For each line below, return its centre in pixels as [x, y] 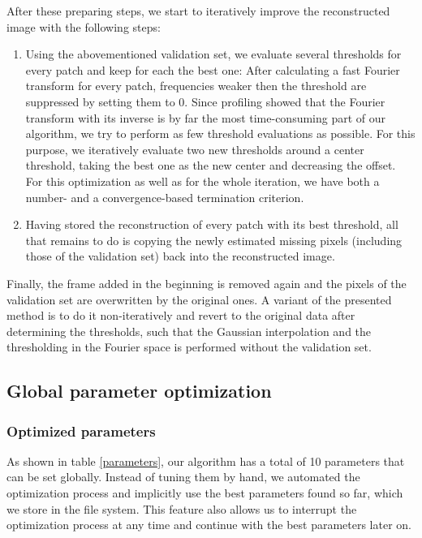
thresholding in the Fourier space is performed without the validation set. [189, 347]
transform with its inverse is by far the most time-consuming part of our [206, 117]
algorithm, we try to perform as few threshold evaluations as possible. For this [220, 133]
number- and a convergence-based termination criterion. [165, 197]
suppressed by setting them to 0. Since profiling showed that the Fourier [205, 101]
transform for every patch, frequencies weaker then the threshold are [196, 86]
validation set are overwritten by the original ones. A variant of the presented [199, 299]
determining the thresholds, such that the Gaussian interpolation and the [189, 331]
